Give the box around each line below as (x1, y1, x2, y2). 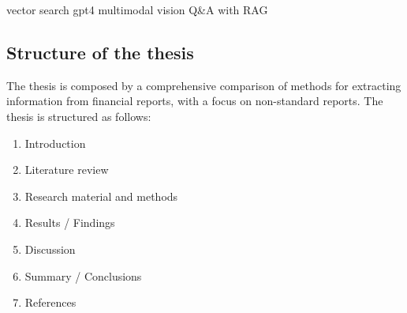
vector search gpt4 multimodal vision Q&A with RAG (6, 2, 268, 17)
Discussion (24, 240, 76, 257)
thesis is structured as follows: (6, 107, 151, 124)
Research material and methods (24, 187, 178, 204)
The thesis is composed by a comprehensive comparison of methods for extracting (6, 77, 401, 93)
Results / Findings (24, 214, 115, 231)
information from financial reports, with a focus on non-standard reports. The (6, 92, 383, 109)
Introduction (24, 134, 86, 151)
